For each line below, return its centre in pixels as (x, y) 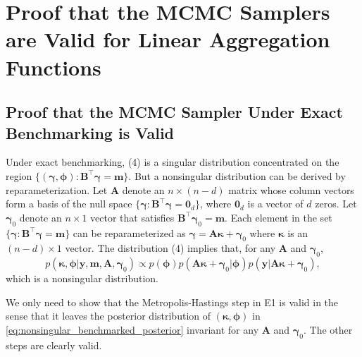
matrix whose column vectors (291, 189)
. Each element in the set (279, 217)
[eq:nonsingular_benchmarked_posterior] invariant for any (132, 329)
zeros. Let (336, 204)
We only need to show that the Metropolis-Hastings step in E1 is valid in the (172, 302)
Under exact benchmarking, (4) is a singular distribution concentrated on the (173, 162)
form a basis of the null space (69, 204)
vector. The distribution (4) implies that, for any (170, 248)
